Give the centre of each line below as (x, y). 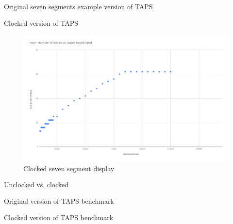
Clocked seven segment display (69, 168)
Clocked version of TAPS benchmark (59, 217)
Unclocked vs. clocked (36, 184)
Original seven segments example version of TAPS (78, 6)
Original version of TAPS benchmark (59, 201)
